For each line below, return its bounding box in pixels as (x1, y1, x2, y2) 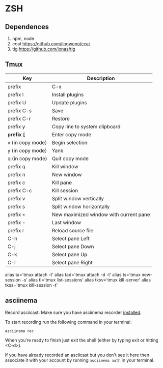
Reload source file (52, 227, 94, 234)
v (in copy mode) (7, 139, 47, 146)
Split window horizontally (52, 203, 110, 210)
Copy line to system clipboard (52, 123, 121, 130)
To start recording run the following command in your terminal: (5, 319, 132, 325)
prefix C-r (7, 115, 31, 122)
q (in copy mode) (7, 155, 48, 162)
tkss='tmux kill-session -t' (5, 282, 58, 288)
